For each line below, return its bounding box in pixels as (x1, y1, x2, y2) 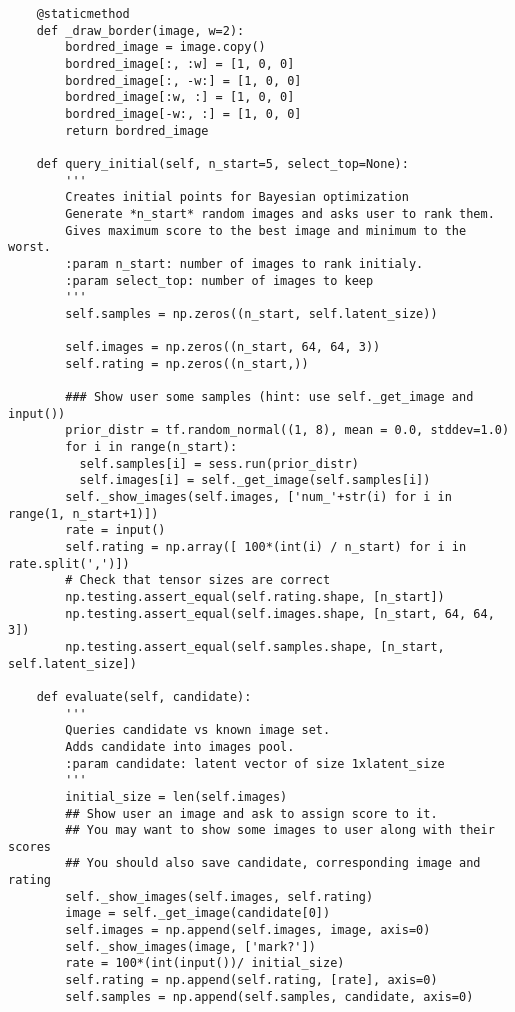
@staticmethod (36, 7, 130, 21)
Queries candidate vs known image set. (65, 723, 331, 738)
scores (8, 839, 51, 854)
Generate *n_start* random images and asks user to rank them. (65, 206, 495, 221)
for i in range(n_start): (65, 440, 238, 455)
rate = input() (65, 523, 166, 538)
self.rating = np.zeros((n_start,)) (65, 356, 309, 371)
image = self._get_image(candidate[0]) (65, 906, 331, 921)
